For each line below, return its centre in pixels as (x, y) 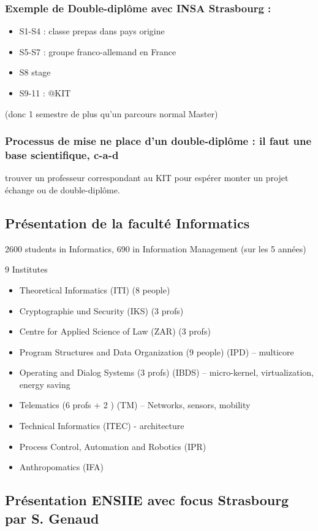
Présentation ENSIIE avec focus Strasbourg (147, 500)
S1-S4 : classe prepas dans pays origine (92, 31)
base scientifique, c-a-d (62, 155)
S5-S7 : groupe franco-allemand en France (98, 51)
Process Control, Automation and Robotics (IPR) (113, 446)
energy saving (45, 384)
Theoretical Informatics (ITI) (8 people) (95, 289)
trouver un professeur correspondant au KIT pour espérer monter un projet (147, 178)
